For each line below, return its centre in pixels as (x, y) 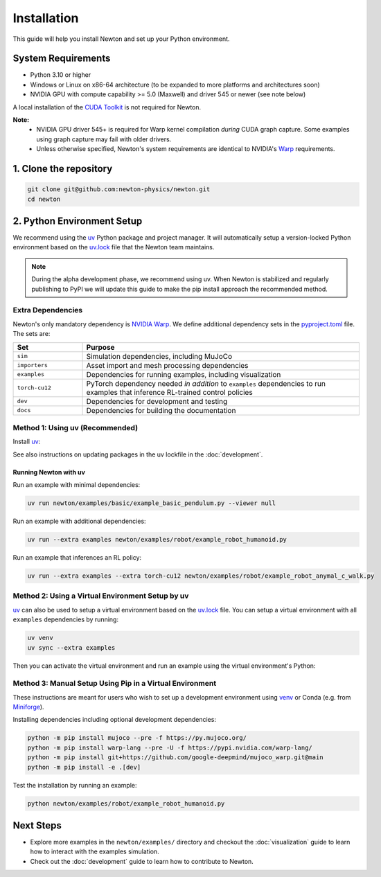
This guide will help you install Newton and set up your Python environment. (121, 39)
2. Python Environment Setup (78, 221)
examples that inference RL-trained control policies (169, 392)
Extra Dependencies (48, 310)
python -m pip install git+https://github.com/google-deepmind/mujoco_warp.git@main (175, 758)
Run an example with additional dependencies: (79, 521)
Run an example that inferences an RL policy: (77, 558)
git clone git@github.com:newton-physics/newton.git (119, 189)
